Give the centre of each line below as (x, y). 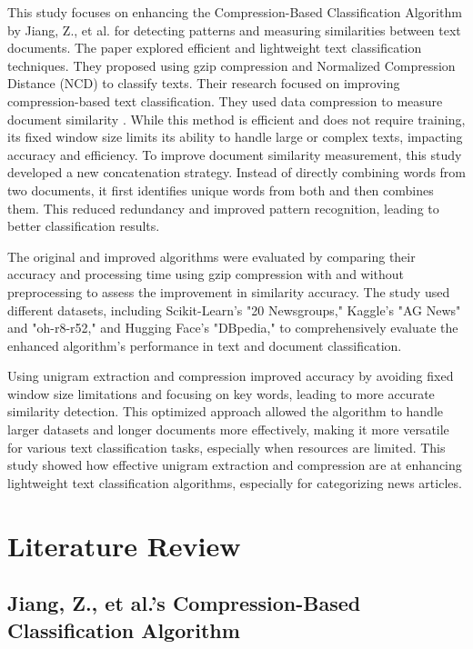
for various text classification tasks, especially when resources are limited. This (226, 447)
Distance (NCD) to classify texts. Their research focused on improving (204, 83)
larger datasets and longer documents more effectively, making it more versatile (228, 429)
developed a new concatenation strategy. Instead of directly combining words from (236, 172)
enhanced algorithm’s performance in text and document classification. (205, 345)
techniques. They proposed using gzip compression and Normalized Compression (231, 65)
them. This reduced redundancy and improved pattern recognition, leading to (223, 208)
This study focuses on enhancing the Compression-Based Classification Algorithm (235, 12)
